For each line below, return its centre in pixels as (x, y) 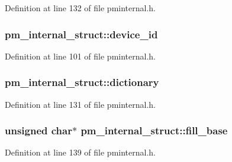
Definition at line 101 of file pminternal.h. (80, 56)
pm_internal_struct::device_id (81, 34)
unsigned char (38, 130)
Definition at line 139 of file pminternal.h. (80, 152)
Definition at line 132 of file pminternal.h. (80, 8)
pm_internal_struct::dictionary (82, 82)
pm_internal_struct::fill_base (154, 130)
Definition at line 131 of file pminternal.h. (80, 104)
